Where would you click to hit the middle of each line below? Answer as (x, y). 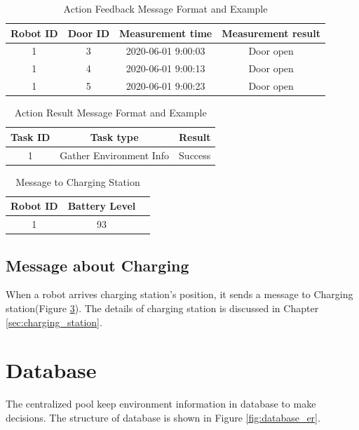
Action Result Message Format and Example (110, 113)
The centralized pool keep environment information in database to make (161, 404)
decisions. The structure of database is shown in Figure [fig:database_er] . (163, 417)
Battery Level (102, 206)
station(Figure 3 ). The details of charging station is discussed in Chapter (162, 308)
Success (195, 155)
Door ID (89, 33)
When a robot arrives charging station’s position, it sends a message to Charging (179, 294)
